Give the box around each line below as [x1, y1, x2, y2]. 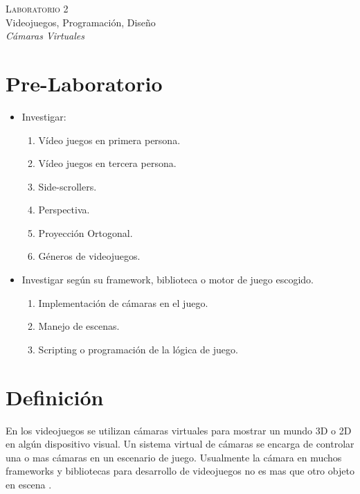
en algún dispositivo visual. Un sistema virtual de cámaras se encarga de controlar [6, 436, 354, 451]
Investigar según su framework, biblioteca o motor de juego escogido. [21, 272, 314, 287]
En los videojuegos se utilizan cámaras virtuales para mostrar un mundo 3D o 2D [6, 423, 352, 437]
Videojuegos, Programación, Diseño [6, 15, 156, 29]
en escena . [6, 477, 52, 491]
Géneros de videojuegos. [38, 249, 141, 263]
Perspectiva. [38, 202, 90, 217]
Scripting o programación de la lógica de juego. [38, 342, 238, 356]
